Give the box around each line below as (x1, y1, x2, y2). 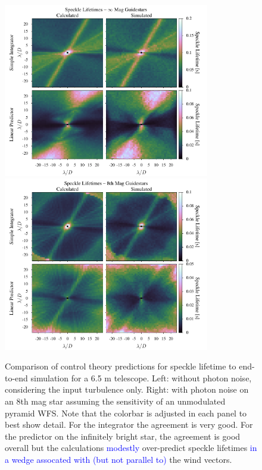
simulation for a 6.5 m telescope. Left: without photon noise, (30, 371, 252, 384)
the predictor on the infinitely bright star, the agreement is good (5, 430, 241, 442)
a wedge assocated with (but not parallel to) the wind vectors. (5, 453, 232, 466)
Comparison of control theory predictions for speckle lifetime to (5, 360, 236, 372)
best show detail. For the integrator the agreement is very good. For (5, 418, 253, 431)
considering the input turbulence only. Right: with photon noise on (5, 383, 249, 396)
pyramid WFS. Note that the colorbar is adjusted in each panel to (5, 406, 247, 419)
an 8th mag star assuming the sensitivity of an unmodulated (5, 395, 226, 408)
